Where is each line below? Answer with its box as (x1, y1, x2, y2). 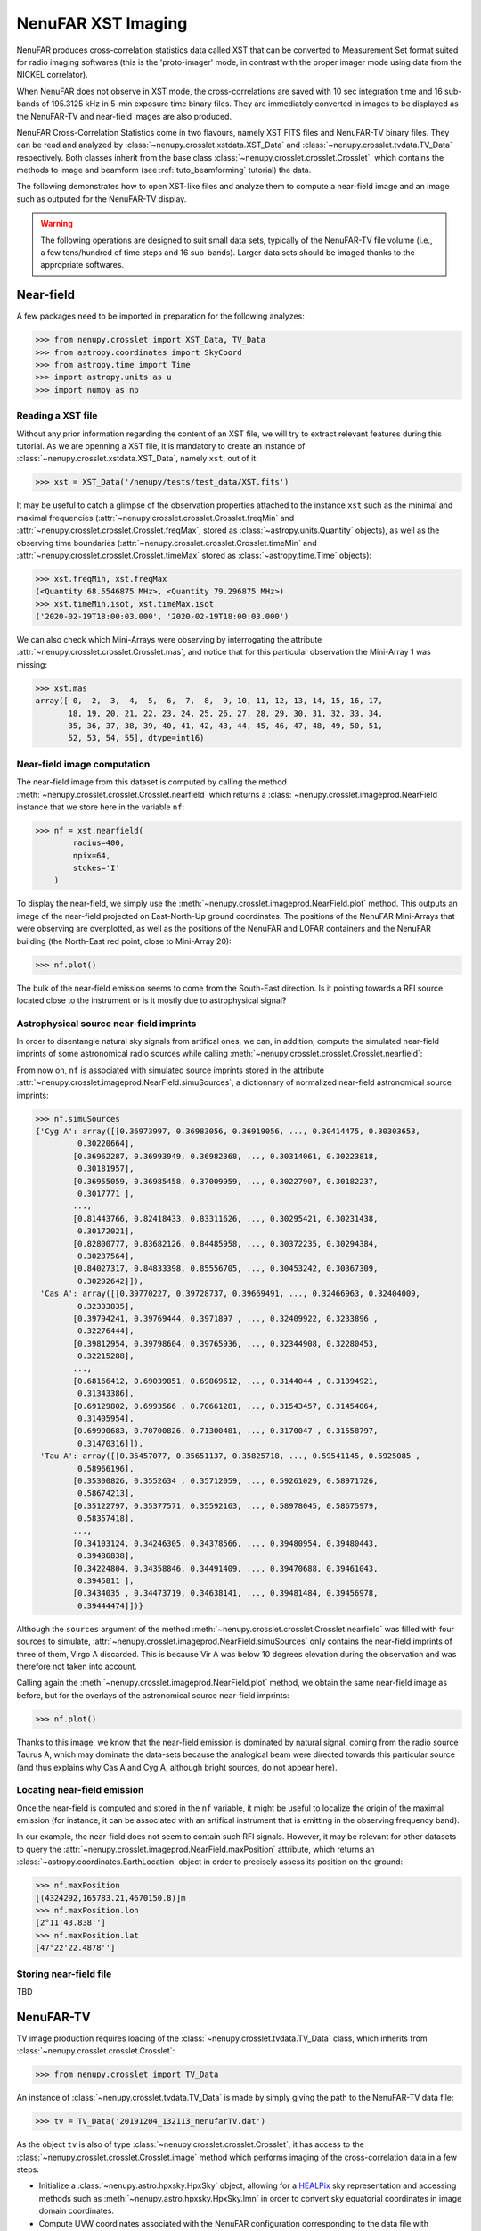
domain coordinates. (38, 2205, 115, 2217)
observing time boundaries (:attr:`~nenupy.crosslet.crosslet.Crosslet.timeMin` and (16, 537, 318, 548)
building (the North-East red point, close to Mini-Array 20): (16, 935, 232, 946)
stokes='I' (72, 863, 120, 874)
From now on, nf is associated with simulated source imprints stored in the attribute (16, 1065, 325, 1075)
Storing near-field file (16, 1968, 112, 1980)
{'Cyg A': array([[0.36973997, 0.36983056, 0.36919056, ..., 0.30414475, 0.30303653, (35, 1126, 420, 1137)
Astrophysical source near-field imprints (16, 1017, 197, 1030)
